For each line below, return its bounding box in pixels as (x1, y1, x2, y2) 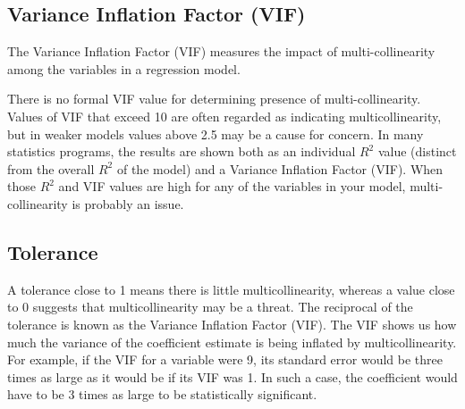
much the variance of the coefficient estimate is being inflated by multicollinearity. (7, 332, 457, 351)
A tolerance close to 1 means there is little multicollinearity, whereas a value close (7, 280, 455, 298)
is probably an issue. (72, 194, 184, 213)
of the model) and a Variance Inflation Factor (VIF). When (116, 159, 444, 178)
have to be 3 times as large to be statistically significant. (7, 385, 317, 404)
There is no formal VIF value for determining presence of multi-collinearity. (7, 89, 421, 108)
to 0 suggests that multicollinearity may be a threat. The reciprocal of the (7, 297, 413, 316)
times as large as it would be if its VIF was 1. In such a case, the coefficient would (7, 367, 458, 386)
